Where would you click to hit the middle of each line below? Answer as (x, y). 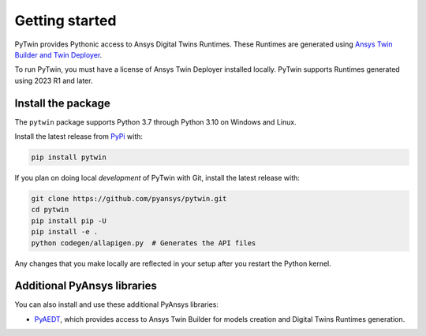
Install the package (62, 103)
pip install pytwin (69, 157)
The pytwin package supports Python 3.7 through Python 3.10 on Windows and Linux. (155, 121)
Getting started (65, 21)
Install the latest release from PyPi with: (79, 136)
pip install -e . (65, 232)
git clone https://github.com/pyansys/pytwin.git (129, 198)
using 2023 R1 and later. (54, 80)
